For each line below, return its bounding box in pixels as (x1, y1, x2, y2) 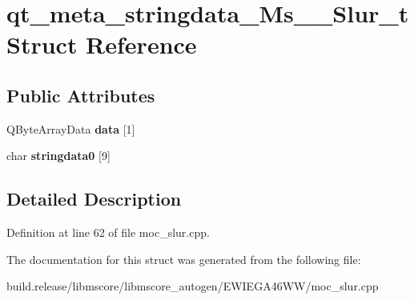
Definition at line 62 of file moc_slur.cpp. (6, 224, 210, 241)
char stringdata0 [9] (6, 147, 111, 164)
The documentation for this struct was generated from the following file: (6, 250, 361, 267)
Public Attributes (6, 82, 155, 107)
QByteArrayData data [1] (6, 120, 135, 137)
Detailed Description (6, 186, 182, 211)
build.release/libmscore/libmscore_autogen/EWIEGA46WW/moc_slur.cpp (6, 278, 379, 294)
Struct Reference (6, 28, 197, 61)
